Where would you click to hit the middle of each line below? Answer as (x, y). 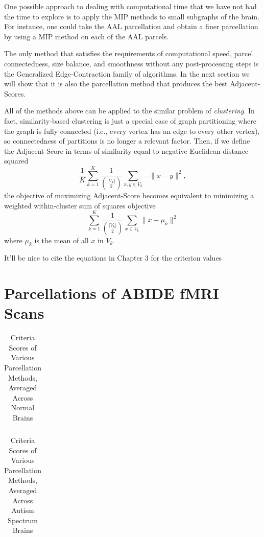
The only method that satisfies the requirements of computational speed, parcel (129, 53)
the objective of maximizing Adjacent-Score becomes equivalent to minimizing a (129, 195)
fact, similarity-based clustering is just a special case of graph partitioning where (130, 120)
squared (16, 161)
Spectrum (23, 520)
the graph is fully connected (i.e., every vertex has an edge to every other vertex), (132, 131)
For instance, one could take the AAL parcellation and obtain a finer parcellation (131, 26)
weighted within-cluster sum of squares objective (80, 205)
